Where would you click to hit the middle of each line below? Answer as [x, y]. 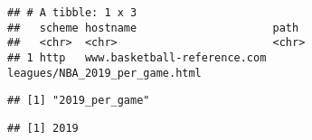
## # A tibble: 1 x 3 [72, 13]
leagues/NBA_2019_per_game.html [104, 73]
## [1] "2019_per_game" [79, 101]
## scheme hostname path [153, 28]
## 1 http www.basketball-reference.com [137, 57]
